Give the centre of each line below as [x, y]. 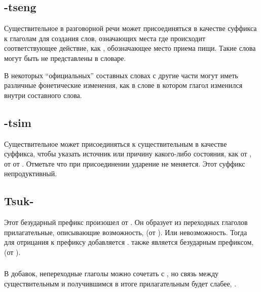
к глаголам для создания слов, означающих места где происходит [105, 38]
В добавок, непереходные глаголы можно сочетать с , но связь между [111, 273]
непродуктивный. [31, 173]
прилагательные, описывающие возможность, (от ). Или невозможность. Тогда [126, 232]
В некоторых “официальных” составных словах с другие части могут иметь [121, 75]
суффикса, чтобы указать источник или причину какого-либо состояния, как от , [128, 154]
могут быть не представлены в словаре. [65, 58]
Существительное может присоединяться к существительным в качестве [116, 143]
